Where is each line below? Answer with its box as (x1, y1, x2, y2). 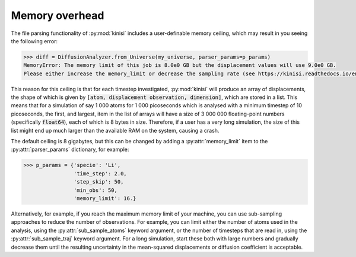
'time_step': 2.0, (73, 170, 127, 177)
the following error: (11, 37, 58, 44)
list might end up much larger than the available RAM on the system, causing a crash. (11, 127, 220, 134)
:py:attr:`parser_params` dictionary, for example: (11, 146, 129, 153)
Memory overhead (11, 9, 104, 22)
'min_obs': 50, (73, 187, 118, 194)
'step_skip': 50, (73, 178, 124, 185)
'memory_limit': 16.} (73, 195, 136, 201)
